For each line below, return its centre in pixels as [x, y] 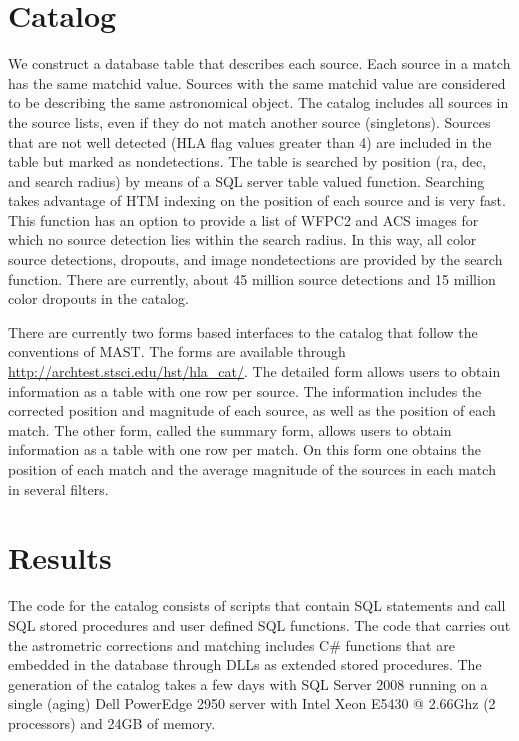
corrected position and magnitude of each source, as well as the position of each [252, 410]
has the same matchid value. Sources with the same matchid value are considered [257, 82]
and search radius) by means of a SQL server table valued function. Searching [246, 180]
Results [60, 557]
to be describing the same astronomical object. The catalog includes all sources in [258, 102]
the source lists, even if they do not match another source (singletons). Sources [249, 121]
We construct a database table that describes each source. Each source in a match [259, 63]
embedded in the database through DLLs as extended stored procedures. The [245, 664]
